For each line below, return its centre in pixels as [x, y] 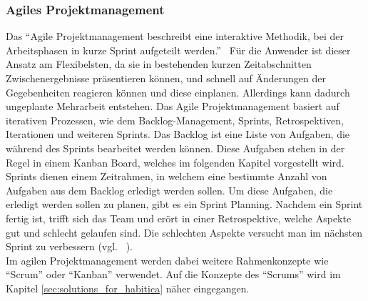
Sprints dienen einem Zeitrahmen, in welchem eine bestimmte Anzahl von [167, 176]
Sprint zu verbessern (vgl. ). [70, 246]
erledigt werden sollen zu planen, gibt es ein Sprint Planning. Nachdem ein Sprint [184, 204]
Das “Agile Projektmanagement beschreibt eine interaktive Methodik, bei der [175, 36]
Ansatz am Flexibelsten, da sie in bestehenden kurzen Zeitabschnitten [159, 64]
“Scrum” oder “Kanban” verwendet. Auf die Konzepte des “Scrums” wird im [173, 274]
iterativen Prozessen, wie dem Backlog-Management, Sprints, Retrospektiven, [175, 120]
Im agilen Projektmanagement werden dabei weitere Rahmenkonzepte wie [167, 260]
